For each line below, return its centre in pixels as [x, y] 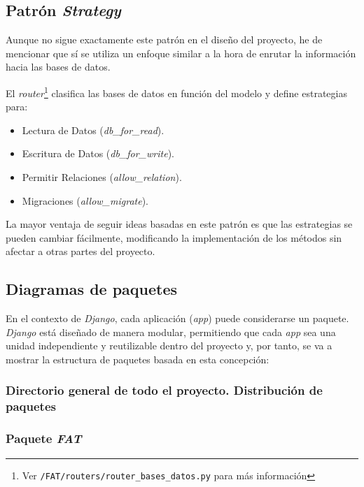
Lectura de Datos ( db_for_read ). [93, 130]
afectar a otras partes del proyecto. [80, 251]
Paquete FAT [44, 438]
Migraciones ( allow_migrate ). [85, 200]
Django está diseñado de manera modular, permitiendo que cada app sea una [171, 332]
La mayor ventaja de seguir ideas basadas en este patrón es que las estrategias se [179, 224]
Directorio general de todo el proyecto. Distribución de [164, 390]
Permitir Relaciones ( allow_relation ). [102, 177]
